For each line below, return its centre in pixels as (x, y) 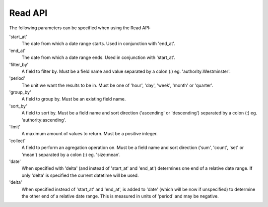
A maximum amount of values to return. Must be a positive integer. (90, 134)
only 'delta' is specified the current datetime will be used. (80, 175)
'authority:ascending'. (44, 120)
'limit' (15, 127)
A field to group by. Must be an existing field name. (74, 99)
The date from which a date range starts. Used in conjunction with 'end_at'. (99, 44)
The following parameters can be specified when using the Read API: (80, 28)
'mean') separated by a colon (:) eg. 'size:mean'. (71, 155)
